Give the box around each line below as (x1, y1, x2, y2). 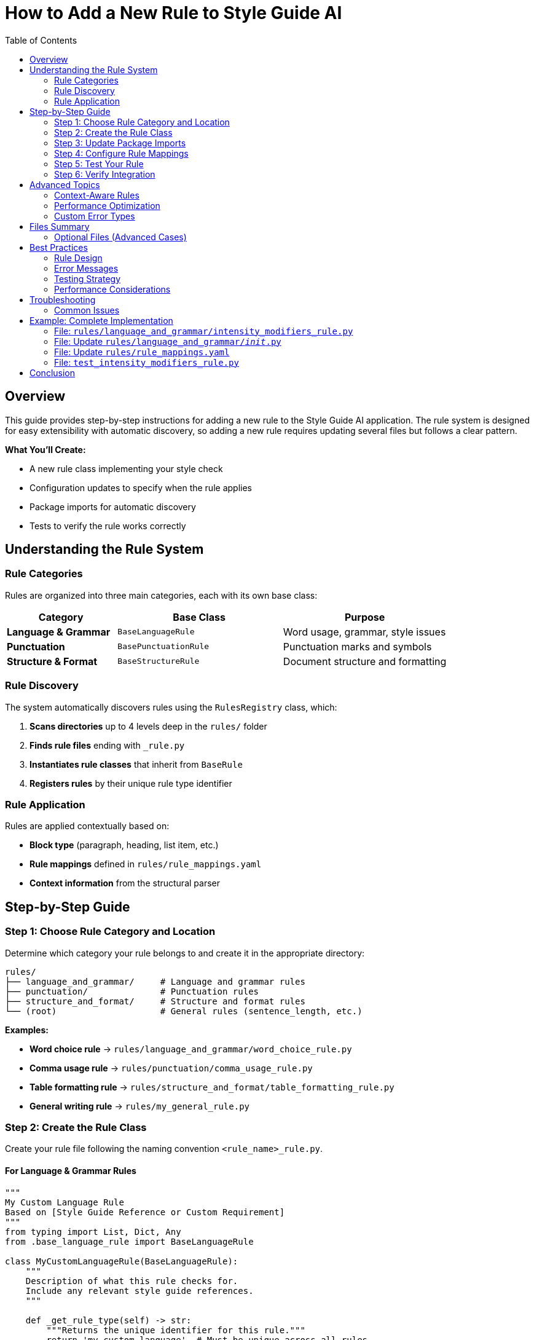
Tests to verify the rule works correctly (29, 520, 186, 531)
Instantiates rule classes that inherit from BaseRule (29, 759, 243, 770)
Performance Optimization (54, 200, 160, 211)
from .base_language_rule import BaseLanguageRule (5, 1236, 254, 1247)
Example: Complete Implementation (29, 315, 173, 326)
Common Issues (54, 304, 120, 315)
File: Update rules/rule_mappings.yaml (54, 346, 230, 357)
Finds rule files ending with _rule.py (29, 739, 185, 751)
